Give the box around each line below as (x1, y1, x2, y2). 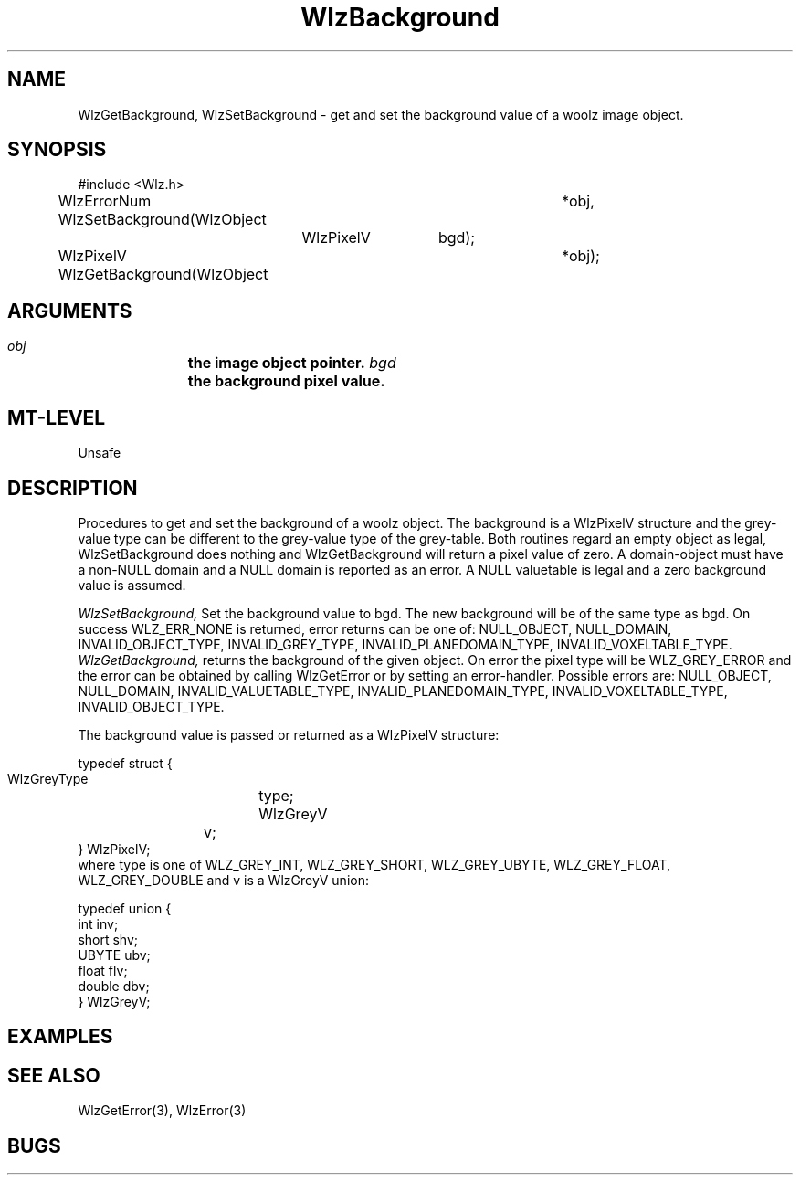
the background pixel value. (187, 372, 385, 391)
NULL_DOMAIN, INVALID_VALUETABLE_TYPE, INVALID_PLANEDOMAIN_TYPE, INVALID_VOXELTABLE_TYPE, (78, 682, 728, 699)
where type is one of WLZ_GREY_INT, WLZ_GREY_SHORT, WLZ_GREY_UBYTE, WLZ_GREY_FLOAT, (78, 856, 670, 872)
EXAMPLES (7, 1025, 113, 1049)
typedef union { (78, 900, 172, 916)
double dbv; (78, 977, 150, 994)
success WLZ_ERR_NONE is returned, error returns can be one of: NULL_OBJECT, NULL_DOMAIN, (78, 620, 672, 637)
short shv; (78, 931, 139, 947)
